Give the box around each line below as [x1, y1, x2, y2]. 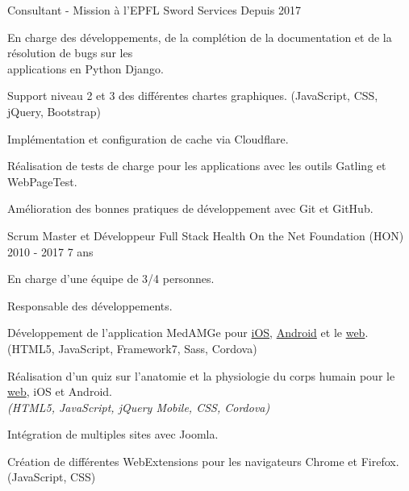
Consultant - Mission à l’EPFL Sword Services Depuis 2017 [7, 2, 301, 18]
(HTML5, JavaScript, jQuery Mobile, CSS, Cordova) [7, 398, 270, 415]
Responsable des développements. [7, 297, 173, 314]
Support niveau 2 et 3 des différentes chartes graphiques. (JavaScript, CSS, [7, 87, 378, 104]
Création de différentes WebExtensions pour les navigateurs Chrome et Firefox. [7, 452, 399, 469]
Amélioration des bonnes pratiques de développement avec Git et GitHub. [7, 200, 374, 217]
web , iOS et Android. [7, 383, 112, 400]
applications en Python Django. [7, 60, 164, 77]
